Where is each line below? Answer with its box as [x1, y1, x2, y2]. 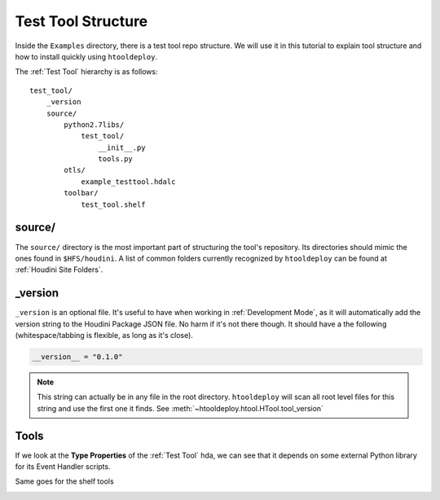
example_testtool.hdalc [81, 177, 176, 186]
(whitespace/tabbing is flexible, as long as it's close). [15, 331, 193, 340]
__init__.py [98, 143, 146, 152]
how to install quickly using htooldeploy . [15, 51, 158, 61]
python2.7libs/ [64, 120, 125, 129]
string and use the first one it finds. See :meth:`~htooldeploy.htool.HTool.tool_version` [37, 403, 323, 413]
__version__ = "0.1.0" [32, 352, 123, 362]
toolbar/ [64, 188, 99, 198]
